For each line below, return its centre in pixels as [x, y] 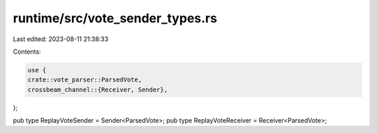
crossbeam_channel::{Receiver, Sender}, [97, 89]
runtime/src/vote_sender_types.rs [115, 18]
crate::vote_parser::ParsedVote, [85, 80]
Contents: [27, 52]
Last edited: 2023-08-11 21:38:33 [61, 39]
